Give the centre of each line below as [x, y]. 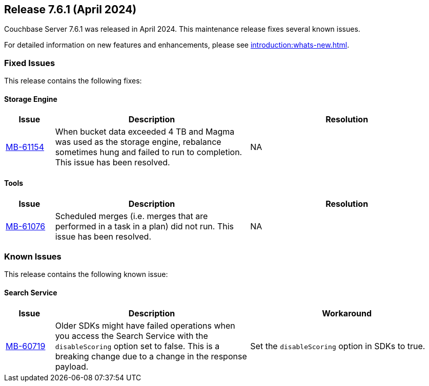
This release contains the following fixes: [73, 81]
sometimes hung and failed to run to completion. [149, 152]
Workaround [347, 313]
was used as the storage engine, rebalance [138, 142]
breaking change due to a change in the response [151, 356]
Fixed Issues [30, 63]
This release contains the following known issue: [86, 274]
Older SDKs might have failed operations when [145, 325]
